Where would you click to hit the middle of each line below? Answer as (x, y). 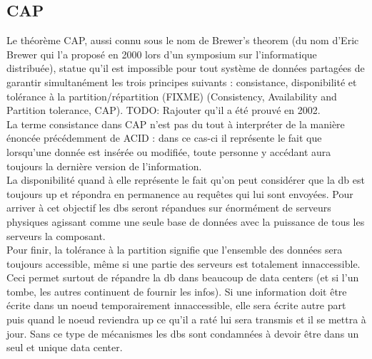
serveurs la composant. (56, 235)
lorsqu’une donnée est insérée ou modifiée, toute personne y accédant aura (169, 151)
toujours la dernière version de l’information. (104, 166)
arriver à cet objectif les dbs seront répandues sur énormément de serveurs (169, 208)
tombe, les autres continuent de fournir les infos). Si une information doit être (177, 291)
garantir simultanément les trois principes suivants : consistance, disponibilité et (182, 82)
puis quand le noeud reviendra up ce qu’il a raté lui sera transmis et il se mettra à (186, 319)
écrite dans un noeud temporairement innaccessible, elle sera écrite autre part (176, 305)
